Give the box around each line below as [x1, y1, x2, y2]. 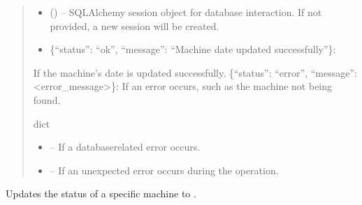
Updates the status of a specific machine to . [6, 186, 196, 201]
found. [33, 92, 61, 107]
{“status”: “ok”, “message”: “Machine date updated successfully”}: [50, 42, 336, 56]
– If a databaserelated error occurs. [50, 139, 201, 154]
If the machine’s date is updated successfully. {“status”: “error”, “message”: [33, 65, 357, 79]
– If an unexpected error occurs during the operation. [50, 162, 279, 177]
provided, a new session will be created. [50, 18, 219, 33]
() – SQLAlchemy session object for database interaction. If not [50, 5, 322, 19]
